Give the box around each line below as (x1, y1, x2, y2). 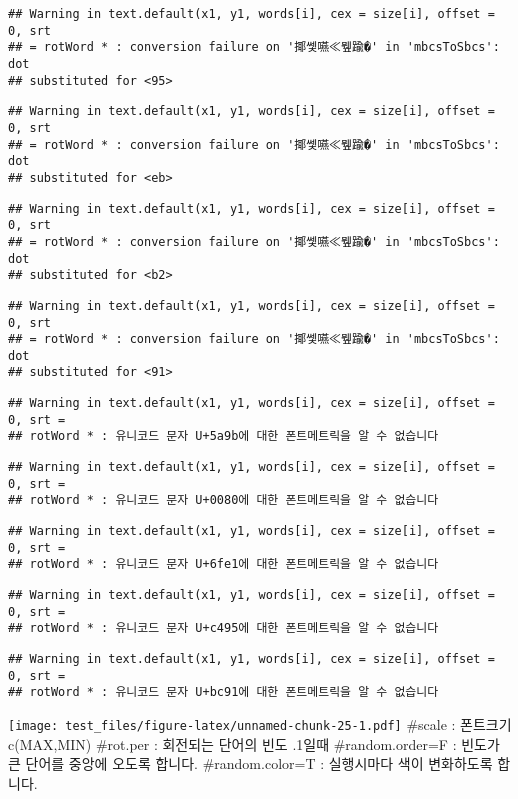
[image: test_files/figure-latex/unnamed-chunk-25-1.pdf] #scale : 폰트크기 (8, 713, 512, 734)
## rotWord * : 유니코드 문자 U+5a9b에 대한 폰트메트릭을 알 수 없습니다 (8, 429, 439, 444)
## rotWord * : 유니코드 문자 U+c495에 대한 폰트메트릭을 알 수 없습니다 (8, 621, 439, 636)
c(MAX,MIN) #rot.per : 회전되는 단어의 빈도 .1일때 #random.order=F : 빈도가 (8, 733, 500, 754)
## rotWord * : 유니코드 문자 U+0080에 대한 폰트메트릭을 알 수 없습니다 (8, 493, 439, 508)
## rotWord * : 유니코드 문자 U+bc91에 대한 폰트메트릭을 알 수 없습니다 (8, 685, 439, 700)
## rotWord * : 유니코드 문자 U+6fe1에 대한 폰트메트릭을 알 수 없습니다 (8, 557, 439, 572)
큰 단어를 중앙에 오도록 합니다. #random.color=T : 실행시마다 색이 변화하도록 (8, 753, 493, 774)
